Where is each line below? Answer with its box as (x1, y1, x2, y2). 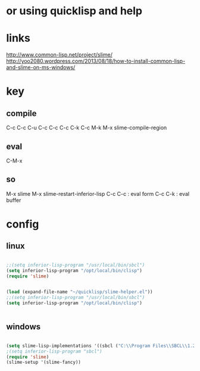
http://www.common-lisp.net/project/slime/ (6, 51, 113, 58)
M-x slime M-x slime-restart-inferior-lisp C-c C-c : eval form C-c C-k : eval (6, 190, 189, 197)
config (6, 217, 39, 230)
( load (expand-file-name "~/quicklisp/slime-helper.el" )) (6, 289, 153, 295)
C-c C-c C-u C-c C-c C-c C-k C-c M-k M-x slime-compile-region (6, 124, 167, 132)
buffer (6, 197, 21, 204)
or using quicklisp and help (6, 4, 143, 18)
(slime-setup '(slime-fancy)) (6, 359, 82, 366)
